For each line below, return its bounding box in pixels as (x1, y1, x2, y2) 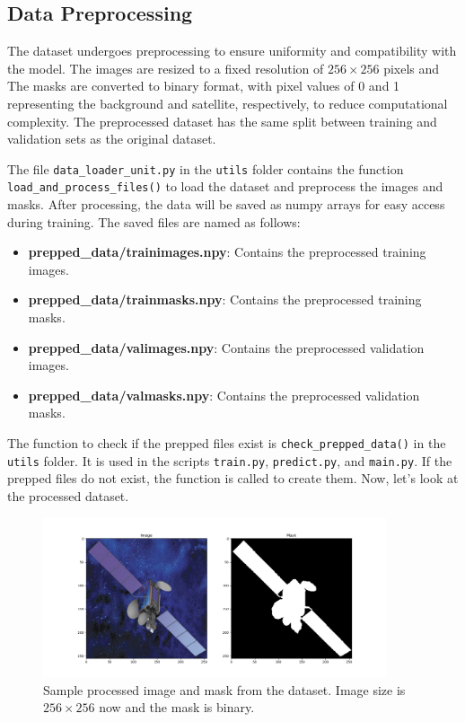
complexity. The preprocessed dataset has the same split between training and (7, 111, 437, 130)
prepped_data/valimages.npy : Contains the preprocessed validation (28, 338, 425, 357)
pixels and (383, 58, 440, 77)
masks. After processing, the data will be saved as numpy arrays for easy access (7, 195, 445, 214)
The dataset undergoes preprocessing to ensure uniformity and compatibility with (7, 41, 457, 60)
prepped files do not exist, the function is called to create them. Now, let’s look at (7, 469, 459, 488)
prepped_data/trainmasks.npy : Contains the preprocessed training (28, 290, 422, 309)
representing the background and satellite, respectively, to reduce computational (7, 93, 448, 112)
